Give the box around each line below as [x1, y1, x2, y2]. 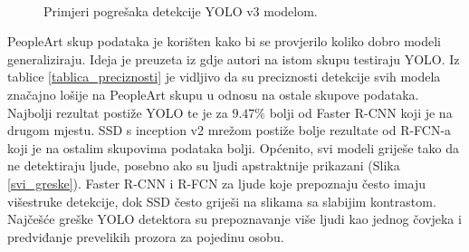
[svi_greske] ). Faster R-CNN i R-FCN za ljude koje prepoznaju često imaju [7, 173, 426, 192]
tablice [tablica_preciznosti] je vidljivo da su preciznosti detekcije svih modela [7, 67, 441, 86]
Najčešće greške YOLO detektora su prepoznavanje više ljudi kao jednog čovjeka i [7, 209, 462, 228]
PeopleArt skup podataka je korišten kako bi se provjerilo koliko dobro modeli [7, 32, 441, 51]
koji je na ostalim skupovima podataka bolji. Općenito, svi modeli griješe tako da [7, 138, 459, 157]
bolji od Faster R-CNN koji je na [269, 102, 453, 121]
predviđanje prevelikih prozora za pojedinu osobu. [7, 227, 284, 246]
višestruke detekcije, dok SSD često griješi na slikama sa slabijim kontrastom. [7, 191, 436, 210]
